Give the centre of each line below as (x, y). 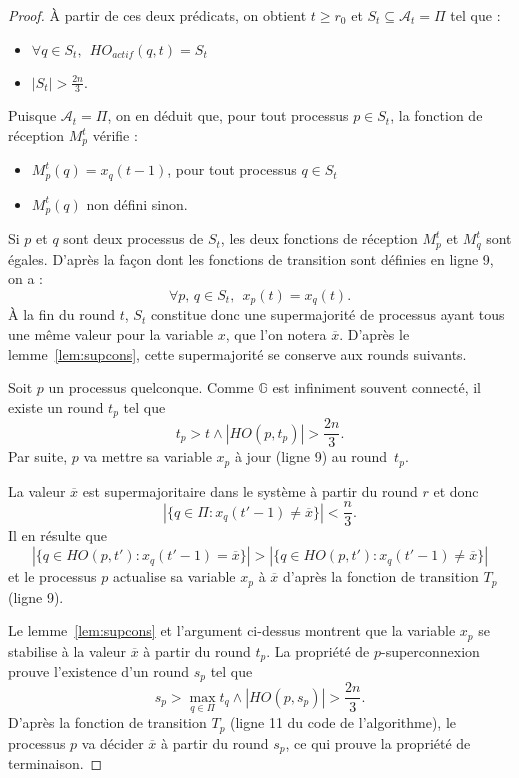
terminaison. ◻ (55, 763)
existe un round (56, 406)
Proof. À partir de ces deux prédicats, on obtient (157, 15)
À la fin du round (62, 314)
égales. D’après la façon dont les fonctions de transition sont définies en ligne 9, (251, 258)
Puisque (32, 115)
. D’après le (374, 334)
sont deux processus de (133, 238)
